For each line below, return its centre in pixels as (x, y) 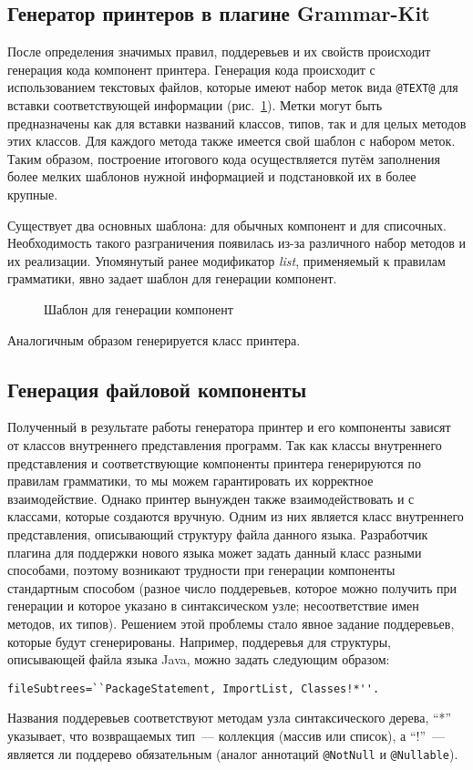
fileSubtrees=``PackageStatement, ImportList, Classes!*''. (194, 688)
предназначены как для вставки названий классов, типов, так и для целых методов (237, 123)
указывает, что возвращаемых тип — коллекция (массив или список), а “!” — (226, 735)
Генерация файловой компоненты (157, 389)
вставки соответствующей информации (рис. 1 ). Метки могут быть (195, 105)
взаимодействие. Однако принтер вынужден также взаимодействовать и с (211, 498)
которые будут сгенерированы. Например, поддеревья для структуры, (199, 641)
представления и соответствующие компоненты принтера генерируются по (214, 462)
